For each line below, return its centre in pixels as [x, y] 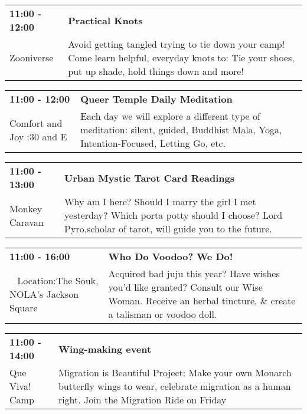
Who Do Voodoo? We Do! [171, 256]
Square [24, 307]
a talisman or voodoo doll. [163, 314]
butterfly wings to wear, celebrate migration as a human [174, 386]
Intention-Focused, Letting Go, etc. [153, 143]
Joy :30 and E [38, 136]
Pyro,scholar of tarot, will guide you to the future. [168, 229]
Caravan [27, 222]
